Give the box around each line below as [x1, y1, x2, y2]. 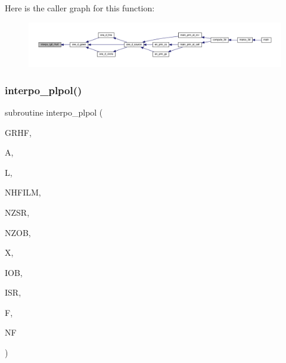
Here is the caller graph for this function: [5, 2, 155, 14]
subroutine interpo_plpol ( [5, 106, 103, 118]
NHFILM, [5, 186, 41, 198]
